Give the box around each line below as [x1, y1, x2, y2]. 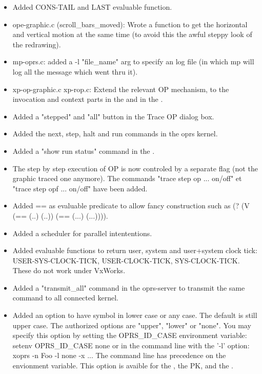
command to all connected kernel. [12, 292, 118, 303]
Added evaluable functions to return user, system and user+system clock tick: [12, 245, 257, 256]
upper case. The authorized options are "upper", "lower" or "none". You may [12, 319, 251, 330]
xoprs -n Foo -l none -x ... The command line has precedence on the [12, 350, 226, 361]
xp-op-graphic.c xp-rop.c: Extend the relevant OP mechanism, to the [12, 83, 229, 94]
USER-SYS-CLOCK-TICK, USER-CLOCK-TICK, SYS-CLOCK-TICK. [12, 255, 240, 265]
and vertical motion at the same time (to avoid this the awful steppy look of [12, 29, 252, 40]
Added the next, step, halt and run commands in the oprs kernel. [12, 128, 218, 139]
